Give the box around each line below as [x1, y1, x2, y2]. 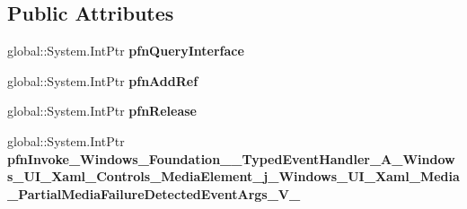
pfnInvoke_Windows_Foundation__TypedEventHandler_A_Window [7, 149, 455, 168]
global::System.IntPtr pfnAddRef [7, 71, 198, 90]
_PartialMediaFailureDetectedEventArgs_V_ [7, 184, 301, 203]
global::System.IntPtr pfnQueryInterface [7, 41, 244, 60]
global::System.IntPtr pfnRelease [7, 101, 197, 120]
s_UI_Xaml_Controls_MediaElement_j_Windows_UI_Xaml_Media [7, 167, 460, 186]
